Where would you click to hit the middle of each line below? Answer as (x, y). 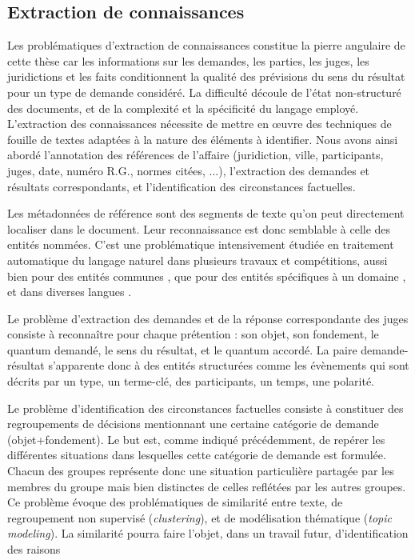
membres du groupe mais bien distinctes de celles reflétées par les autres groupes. (207, 486)
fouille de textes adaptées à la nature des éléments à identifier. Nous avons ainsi (203, 139)
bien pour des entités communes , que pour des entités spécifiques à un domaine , (207, 276)
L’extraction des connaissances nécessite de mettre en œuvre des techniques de (200, 124)
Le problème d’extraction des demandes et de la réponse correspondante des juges (208, 318)
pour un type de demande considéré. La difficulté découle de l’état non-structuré (204, 92)
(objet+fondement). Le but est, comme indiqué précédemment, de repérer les (196, 439)
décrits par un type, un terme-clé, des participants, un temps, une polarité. (191, 381)
